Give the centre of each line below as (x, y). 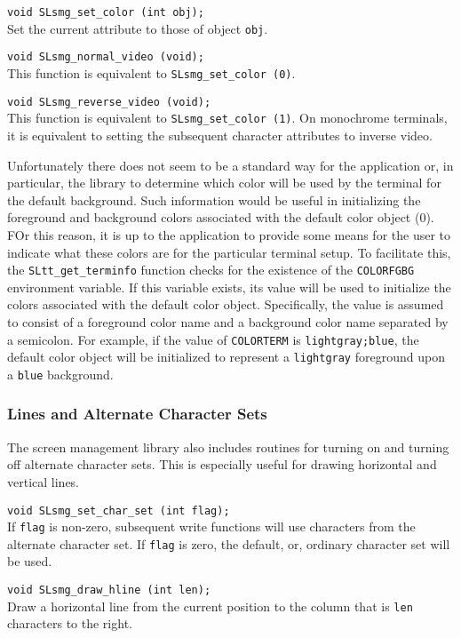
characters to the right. (70, 623)
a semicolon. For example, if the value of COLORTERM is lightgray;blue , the (213, 339)
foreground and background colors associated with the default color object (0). (221, 217)
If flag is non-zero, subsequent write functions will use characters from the (211, 526)
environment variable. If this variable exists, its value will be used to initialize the (229, 287)
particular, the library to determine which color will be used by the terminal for (224, 183)
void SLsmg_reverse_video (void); (109, 102)
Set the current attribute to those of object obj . (138, 28)
